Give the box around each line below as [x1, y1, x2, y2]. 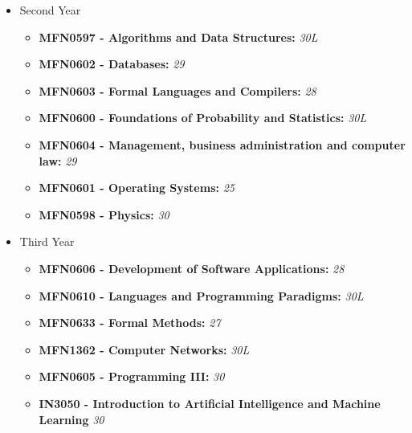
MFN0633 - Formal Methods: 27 [39, 314, 221, 331]
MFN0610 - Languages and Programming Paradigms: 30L [39, 287, 364, 304]
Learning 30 [39, 411, 104, 427]
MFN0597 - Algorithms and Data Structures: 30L [39, 28, 318, 45]
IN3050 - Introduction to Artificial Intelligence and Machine [39, 394, 381, 411]
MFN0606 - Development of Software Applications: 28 [39, 259, 345, 276]
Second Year [19, 2, 81, 18]
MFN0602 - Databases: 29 [39, 55, 185, 72]
